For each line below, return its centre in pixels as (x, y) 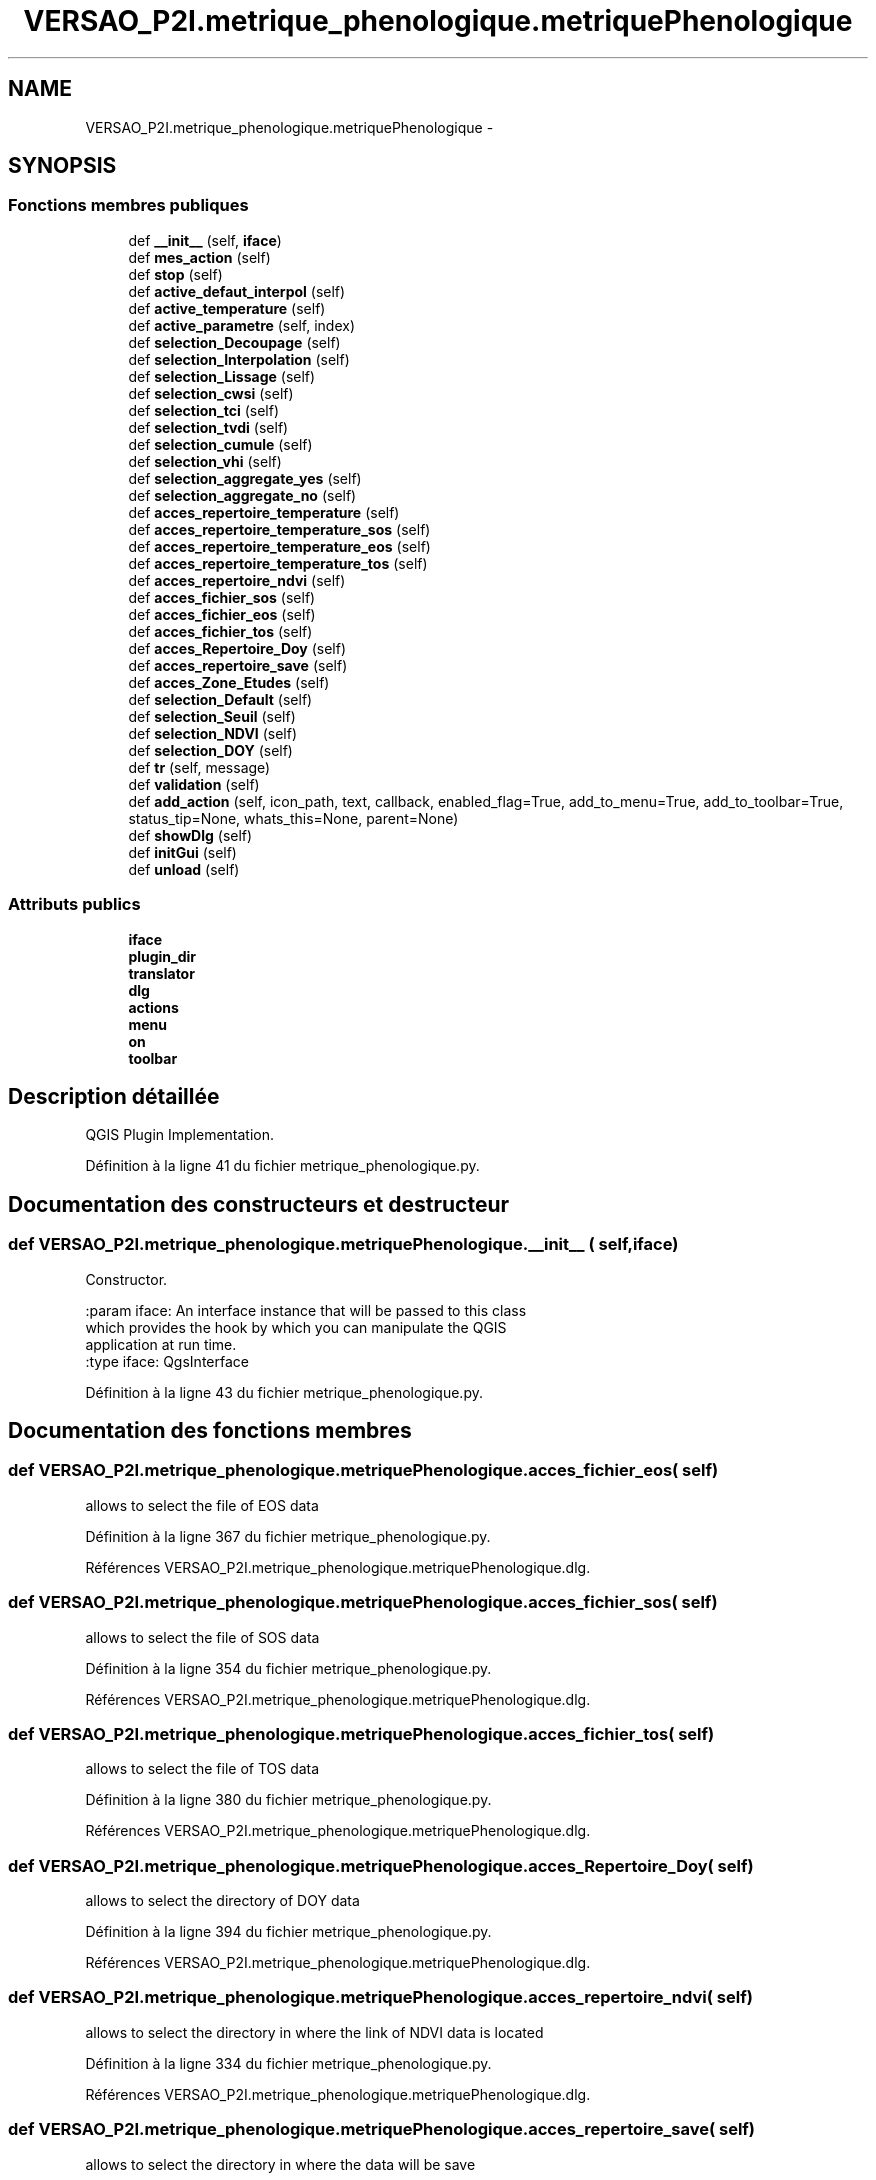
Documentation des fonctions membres (210, 1431)
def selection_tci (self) (203, 410)
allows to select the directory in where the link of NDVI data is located (314, 2032)
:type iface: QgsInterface (167, 1361)
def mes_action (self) (199, 257)
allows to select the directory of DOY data (222, 1901)
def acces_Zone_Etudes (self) (229, 682)
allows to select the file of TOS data (202, 1769)
